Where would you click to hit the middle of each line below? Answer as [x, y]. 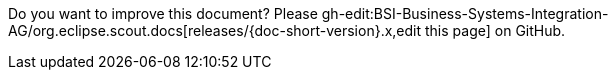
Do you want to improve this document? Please [163, 13]
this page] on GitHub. [495, 30]
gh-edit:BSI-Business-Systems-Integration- [465, 13]
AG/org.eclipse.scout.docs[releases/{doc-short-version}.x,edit [215, 30]
